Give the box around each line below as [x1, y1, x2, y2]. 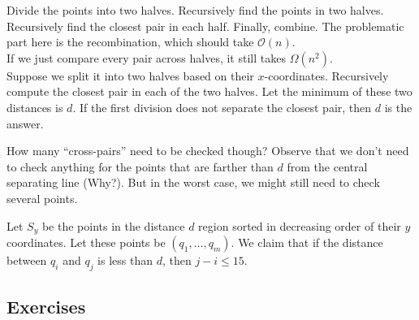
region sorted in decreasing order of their [198, 217, 401, 234]
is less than [97, 251, 153, 268]
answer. [6, 115, 44, 132]
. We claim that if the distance [231, 233, 383, 250]
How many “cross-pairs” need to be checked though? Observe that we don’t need [6, 142, 409, 159]
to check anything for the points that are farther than [6, 158, 274, 175]
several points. [6, 189, 78, 206]
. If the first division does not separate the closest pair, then [72, 98, 372, 115]
